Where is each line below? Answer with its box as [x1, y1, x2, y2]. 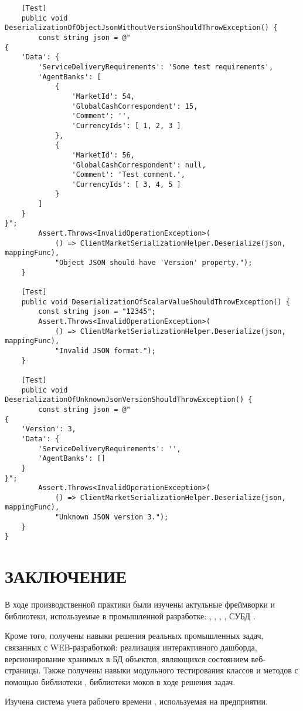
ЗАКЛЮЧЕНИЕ [5, 564, 127, 588]
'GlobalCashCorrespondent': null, [72, 160, 206, 169]
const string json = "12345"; [38, 307, 156, 316]
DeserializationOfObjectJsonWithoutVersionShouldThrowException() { [5, 24, 278, 32]
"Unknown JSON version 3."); [55, 513, 169, 522]
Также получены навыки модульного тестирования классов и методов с [43, 664, 298, 676]
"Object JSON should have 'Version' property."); [55, 259, 253, 267]
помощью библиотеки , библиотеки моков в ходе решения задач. [5, 675, 236, 687]
